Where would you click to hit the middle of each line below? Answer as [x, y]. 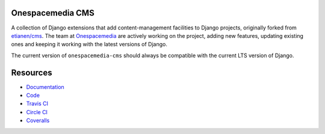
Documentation [45, 87]
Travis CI [37, 104]
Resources [32, 72]
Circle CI [37, 112]
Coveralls [38, 121]
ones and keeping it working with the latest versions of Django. [89, 44]
